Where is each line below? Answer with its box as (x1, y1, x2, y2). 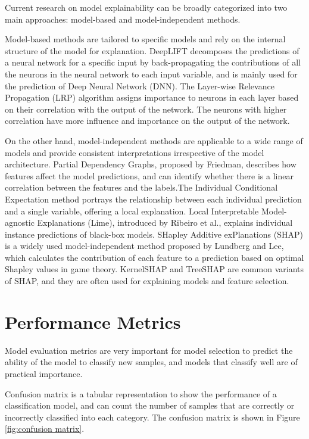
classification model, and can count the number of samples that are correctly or (5, 399, 295, 412)
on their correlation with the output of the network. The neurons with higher (5, 102, 287, 115)
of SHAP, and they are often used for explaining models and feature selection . (5, 275, 289, 287)
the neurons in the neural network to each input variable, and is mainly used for (5, 67, 298, 80)
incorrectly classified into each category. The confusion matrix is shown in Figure (5, 410, 300, 423)
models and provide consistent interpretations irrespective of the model (5, 146, 264, 158)
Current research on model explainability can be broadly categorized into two (5, 1, 288, 13)
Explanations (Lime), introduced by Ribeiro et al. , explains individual (37, 216, 293, 229)
